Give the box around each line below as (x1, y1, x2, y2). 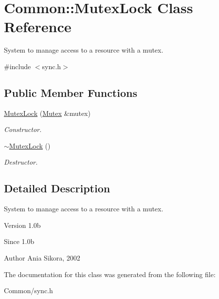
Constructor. (4, 124, 42, 134)
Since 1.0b (4, 236, 35, 246)
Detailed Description (4, 181, 110, 196)
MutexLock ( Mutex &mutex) (4, 108, 91, 118)
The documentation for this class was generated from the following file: (4, 269, 216, 279)
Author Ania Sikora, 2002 (4, 253, 80, 263)
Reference (4, 17, 72, 37)
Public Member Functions (4, 85, 137, 100)
